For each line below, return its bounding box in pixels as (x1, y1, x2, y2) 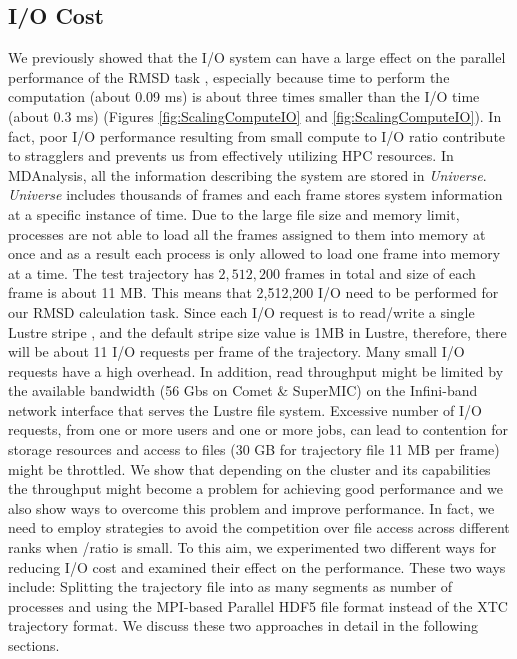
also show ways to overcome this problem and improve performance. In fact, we (8, 497, 495, 518)
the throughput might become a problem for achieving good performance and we (8, 478, 503, 499)
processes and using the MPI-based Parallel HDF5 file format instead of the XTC (8, 595, 508, 616)
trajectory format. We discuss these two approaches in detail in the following (8, 615, 478, 636)
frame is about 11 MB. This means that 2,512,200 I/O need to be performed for (8, 282, 499, 303)
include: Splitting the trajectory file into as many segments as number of (8, 576, 453, 597)
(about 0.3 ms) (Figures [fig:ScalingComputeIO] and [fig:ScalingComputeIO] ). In (8, 105, 502, 126)
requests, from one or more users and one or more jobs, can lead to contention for (8, 419, 508, 440)
